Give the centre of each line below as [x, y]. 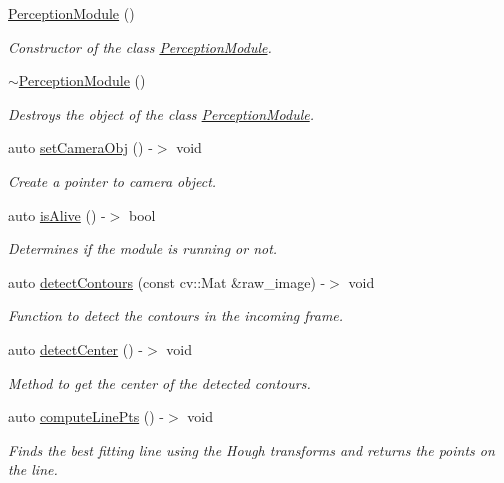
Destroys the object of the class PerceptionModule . [161, 113]
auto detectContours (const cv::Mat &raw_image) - [167, 281]
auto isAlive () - [57, 214]
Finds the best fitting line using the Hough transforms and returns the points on [251, 449]
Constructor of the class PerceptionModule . [140, 46]
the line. [33, 469]
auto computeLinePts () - [86, 416]
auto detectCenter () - [75, 348]
